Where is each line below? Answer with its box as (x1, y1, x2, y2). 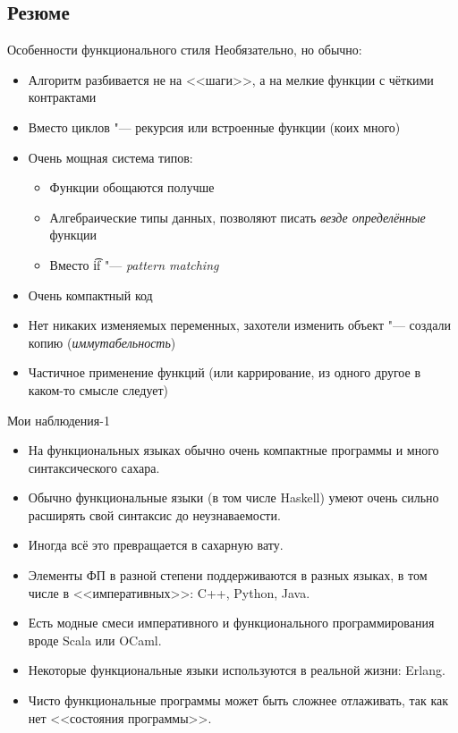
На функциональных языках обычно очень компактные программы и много (28, 441, 439, 459)
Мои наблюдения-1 (7, 410, 110, 429)
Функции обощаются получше (49, 178, 215, 197)
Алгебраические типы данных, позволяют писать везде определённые (49, 207, 426, 226)
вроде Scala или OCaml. (28, 630, 162, 649)
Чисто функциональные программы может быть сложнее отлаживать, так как (28, 691, 449, 710)
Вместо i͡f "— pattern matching (49, 255, 219, 274)
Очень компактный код (28, 285, 153, 304)
